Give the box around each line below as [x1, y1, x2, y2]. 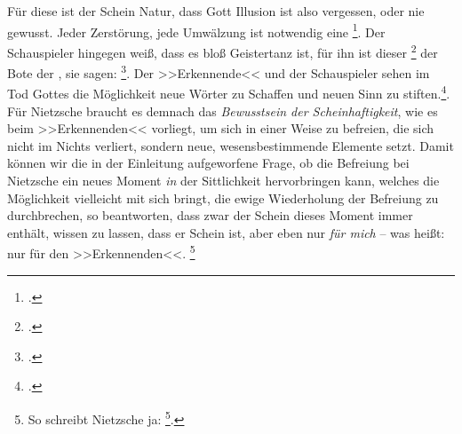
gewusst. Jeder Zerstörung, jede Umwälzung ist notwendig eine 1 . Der [7, 20, 386, 41]
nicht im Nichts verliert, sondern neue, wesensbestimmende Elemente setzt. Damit [7, 136, 454, 154]
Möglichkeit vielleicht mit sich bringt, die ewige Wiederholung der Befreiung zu [7, 188, 439, 207]
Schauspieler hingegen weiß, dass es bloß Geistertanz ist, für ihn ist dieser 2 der [7, 40, 438, 61]
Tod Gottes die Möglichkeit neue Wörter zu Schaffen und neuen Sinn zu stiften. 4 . [7, 82, 450, 102]
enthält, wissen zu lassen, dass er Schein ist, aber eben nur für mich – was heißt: [7, 223, 445, 241]
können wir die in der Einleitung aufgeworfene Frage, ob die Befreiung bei [7, 154, 410, 172]
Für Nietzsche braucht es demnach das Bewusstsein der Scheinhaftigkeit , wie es [7, 101, 438, 120]
